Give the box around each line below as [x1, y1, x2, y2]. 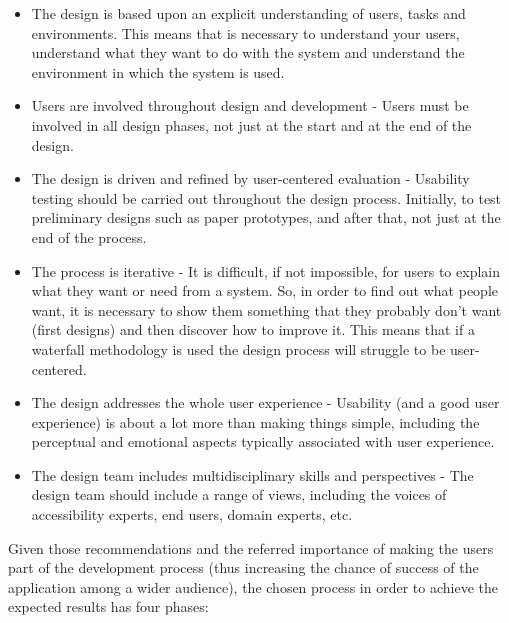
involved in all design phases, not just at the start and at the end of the [31, 114, 472, 135]
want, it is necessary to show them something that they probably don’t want [31, 299, 502, 320]
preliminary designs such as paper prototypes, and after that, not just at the [31, 207, 501, 228]
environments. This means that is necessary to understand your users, [31, 22, 460, 43]
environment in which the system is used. [31, 61, 285, 82]
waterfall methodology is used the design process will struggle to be [31, 338, 446, 359]
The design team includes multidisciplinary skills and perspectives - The [31, 464, 474, 485]
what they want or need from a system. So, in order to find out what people [31, 280, 498, 301]
